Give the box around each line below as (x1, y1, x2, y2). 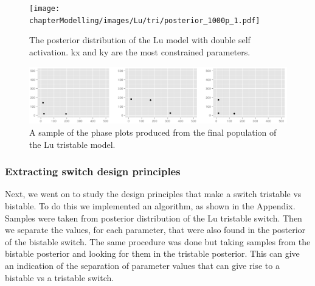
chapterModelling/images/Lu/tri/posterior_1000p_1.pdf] (29, 16, 260, 25)
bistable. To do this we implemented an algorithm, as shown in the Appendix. (5, 200, 296, 212)
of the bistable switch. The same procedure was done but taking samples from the (5, 235, 311, 248)
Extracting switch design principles (5, 164, 181, 179)
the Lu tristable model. (29, 138, 116, 150)
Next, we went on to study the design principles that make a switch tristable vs (5, 187, 302, 200)
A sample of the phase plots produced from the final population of (29, 126, 277, 139)
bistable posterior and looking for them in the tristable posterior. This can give (5, 247, 300, 260)
